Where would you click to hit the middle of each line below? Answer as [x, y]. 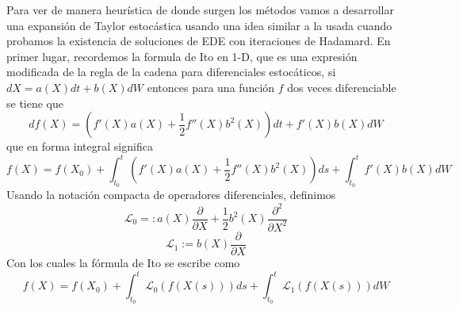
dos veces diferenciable [342, 87]
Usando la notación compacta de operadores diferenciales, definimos [171, 195]
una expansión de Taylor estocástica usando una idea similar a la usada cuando [199, 25]
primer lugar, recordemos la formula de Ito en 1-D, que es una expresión [182, 56]
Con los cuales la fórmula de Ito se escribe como [123, 263]
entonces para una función [211, 87]
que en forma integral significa [80, 146]
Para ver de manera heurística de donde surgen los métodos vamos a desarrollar [200, 10]
